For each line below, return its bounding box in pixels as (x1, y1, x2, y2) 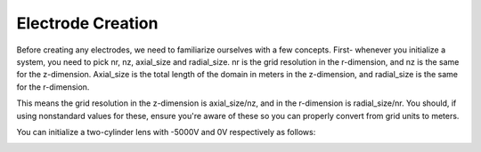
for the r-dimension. (16, 81, 90, 92)
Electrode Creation (16, 13, 159, 33)
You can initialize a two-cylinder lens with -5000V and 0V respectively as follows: (16, 126, 316, 137)
